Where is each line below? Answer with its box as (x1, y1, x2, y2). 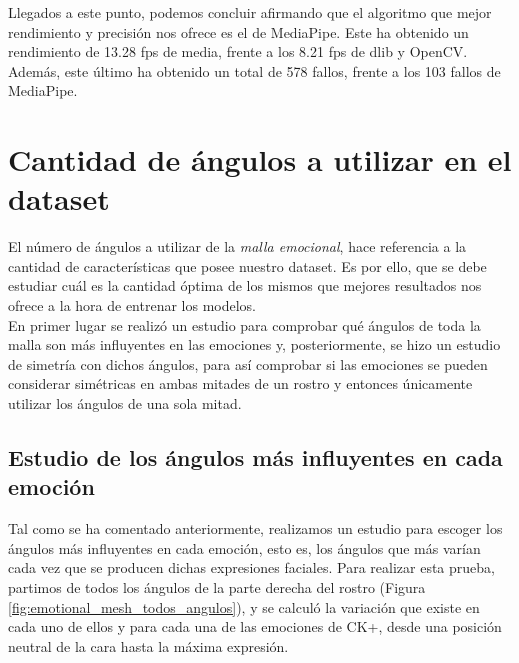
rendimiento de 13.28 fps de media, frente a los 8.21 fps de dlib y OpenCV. (8, 41, 468, 62)
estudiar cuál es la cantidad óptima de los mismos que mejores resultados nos (8, 275, 482, 296)
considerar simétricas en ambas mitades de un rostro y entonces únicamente (8, 373, 473, 394)
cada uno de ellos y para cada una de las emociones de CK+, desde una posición (8, 616, 502, 637)
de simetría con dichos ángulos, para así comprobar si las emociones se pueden (8, 353, 488, 374)
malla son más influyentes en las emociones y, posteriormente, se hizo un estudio (8, 334, 501, 355)
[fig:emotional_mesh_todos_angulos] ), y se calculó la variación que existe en (8, 596, 480, 617)
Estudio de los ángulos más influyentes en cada (8, 442, 503, 473)
